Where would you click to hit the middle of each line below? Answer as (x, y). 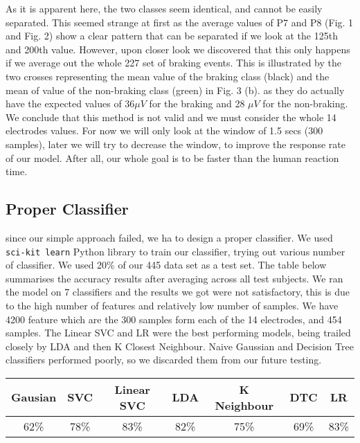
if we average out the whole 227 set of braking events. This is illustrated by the (174, 63)
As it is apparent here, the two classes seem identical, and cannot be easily (164, 8)
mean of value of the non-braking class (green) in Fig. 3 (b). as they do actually (175, 90)
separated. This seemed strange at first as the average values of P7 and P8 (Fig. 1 (180, 22)
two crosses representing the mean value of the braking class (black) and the (168, 76)
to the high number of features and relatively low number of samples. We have (172, 305)
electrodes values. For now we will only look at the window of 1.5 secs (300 (164, 130)
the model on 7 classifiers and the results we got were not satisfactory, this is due (178, 292)
